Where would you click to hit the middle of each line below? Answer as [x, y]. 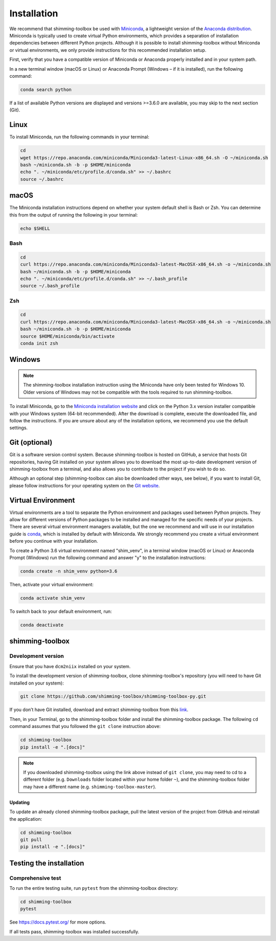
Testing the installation [47, 863]
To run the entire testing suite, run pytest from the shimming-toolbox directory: [94, 888]
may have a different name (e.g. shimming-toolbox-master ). [90, 786]
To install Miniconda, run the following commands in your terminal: [79, 137]
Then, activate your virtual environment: [52, 585]
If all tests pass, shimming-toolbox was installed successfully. [74, 931]
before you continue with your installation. [54, 541]
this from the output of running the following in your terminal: [74, 215]
